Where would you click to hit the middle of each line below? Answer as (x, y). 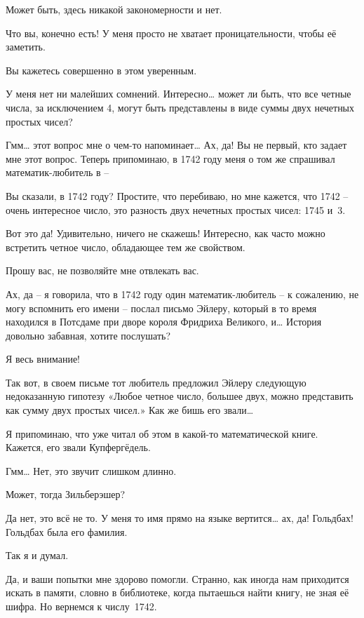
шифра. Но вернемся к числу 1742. (81, 606)
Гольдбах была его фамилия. (67, 531)
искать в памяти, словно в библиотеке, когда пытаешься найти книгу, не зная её (177, 592)
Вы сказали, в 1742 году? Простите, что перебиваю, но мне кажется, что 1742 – (177, 195)
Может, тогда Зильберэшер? (66, 494)
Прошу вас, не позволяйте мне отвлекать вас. (102, 270)
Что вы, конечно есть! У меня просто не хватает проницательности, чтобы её (171, 33)
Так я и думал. (37, 555)
